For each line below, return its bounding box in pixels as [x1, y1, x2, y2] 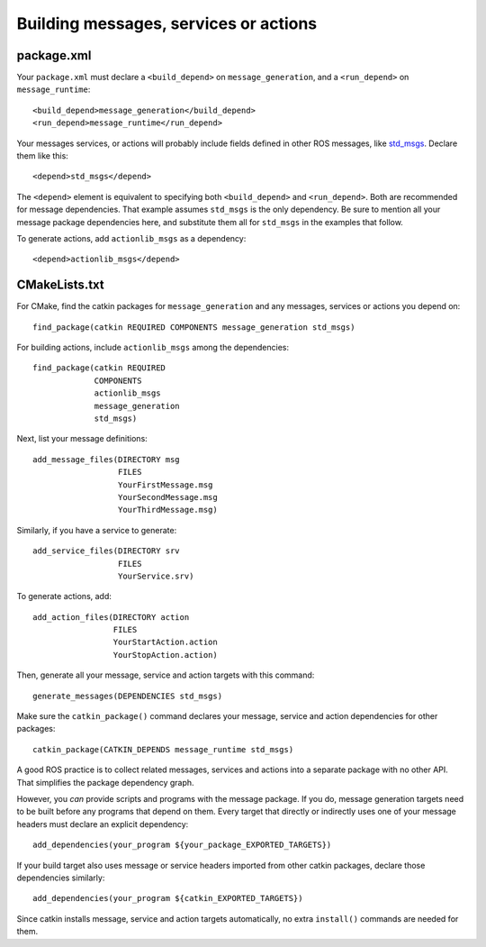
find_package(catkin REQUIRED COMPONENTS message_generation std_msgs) [32, 322, 355, 332]
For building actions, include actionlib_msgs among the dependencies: [16, 342, 290, 353]
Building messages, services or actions [16, 14, 318, 33]
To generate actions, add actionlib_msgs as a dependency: [16, 232, 247, 243]
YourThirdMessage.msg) [117, 505, 218, 515]
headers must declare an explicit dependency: [16, 818, 189, 829]
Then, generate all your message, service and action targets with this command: [16, 669, 315, 680]
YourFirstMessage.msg [117, 479, 213, 490]
